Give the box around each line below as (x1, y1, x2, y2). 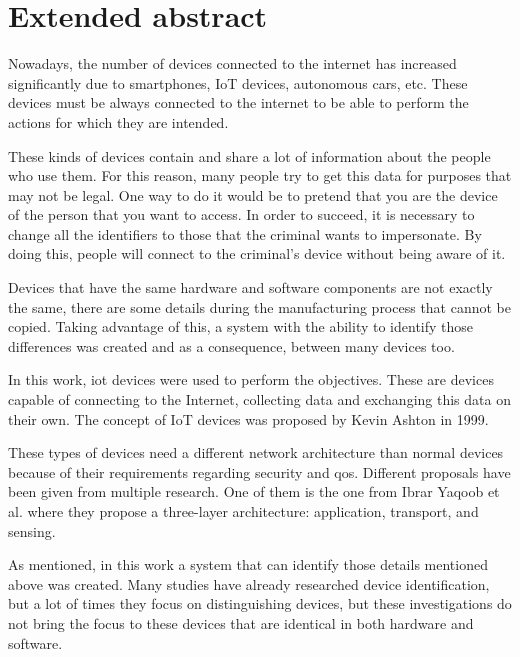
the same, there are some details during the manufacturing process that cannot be (8, 296, 512, 317)
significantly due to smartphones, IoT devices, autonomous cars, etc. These (8, 72, 468, 93)
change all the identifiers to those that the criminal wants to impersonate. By (8, 223, 482, 244)
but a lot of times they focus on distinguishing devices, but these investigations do (8, 593, 512, 614)
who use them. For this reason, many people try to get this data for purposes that (8, 165, 512, 186)
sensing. (8, 520, 56, 541)
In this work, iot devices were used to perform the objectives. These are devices (8, 369, 494, 390)
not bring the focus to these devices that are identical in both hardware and (8, 612, 474, 633)
